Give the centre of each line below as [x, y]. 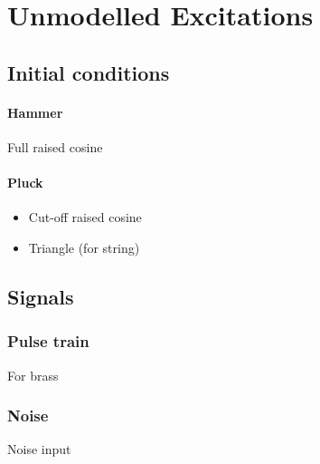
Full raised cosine [55, 146]
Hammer [35, 112]
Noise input [39, 449]
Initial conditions [89, 72]
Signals [41, 296]
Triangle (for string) [84, 247]
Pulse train [48, 341]
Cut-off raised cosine [85, 217]
